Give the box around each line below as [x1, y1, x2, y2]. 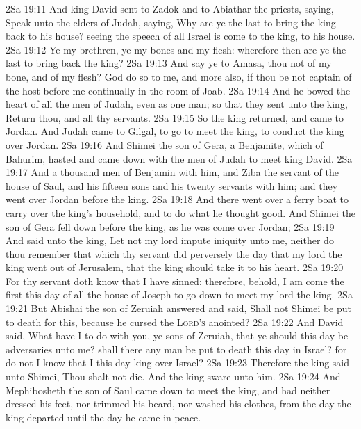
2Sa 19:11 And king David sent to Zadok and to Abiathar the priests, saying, [6, 1, 334, 15]
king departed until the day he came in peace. [6, 410, 201, 424]
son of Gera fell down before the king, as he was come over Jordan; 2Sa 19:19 [6, 219, 335, 234]
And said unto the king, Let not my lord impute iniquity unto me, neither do [6, 233, 334, 248]
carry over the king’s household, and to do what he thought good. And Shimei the [6, 205, 355, 220]
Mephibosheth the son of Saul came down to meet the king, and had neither [6, 382, 330, 397]
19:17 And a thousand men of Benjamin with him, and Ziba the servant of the [6, 165, 339, 179]
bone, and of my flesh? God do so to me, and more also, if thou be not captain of [6, 69, 352, 83]
